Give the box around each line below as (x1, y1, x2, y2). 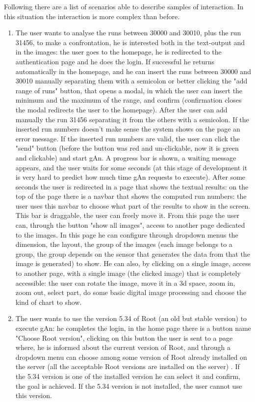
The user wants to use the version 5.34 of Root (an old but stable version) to (15, 313, 247, 323)
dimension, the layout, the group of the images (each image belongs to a (15, 239, 232, 249)
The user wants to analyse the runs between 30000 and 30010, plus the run (15, 27, 241, 38)
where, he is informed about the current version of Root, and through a (15, 342, 230, 352)
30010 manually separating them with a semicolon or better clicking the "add (15, 76, 248, 86)
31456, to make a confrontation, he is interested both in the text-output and (15, 37, 245, 47)
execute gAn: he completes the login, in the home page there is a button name (15, 323, 251, 333)
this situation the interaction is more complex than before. (4, 11, 180, 21)
